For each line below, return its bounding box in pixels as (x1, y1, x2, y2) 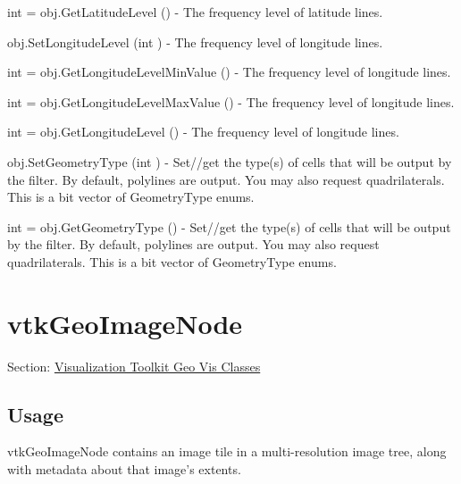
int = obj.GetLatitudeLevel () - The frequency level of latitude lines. (7, 3, 383, 21)
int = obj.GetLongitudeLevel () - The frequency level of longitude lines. (7, 122, 399, 141)
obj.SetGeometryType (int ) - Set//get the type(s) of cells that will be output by (7, 152, 452, 171)
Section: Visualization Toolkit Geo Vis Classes (7, 356, 261, 375)
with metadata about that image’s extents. (7, 460, 241, 479)
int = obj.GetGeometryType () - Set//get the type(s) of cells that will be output (7, 217, 451, 236)
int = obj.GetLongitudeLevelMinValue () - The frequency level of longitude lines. (7, 63, 451, 81)
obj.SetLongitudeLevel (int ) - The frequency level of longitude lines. (7, 32, 383, 51)
